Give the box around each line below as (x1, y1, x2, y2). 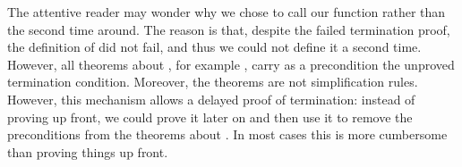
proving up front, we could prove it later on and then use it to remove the (7, 107, 413, 126)
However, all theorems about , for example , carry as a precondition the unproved (7, 54, 455, 73)
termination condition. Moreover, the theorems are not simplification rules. (7, 72, 418, 91)
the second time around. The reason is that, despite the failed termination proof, (7, 20, 450, 38)
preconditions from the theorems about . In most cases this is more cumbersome (7, 125, 448, 144)
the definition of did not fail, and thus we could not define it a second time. (7, 38, 422, 56)
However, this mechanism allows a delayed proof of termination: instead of (7, 89, 415, 108)
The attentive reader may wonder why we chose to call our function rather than (7, 3, 446, 21)
